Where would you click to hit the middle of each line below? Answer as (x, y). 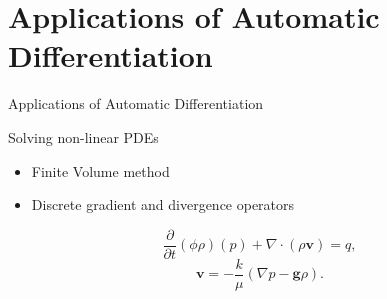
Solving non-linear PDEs (83, 136)
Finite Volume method (100, 170)
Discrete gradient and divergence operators (163, 204)
